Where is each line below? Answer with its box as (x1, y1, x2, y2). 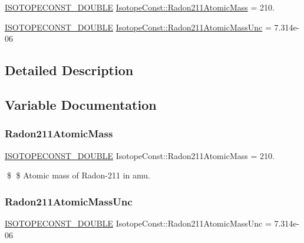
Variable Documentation (5, 95, 157, 113)
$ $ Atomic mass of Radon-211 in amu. (6, 169, 150, 181)
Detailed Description (5, 61, 134, 79)
